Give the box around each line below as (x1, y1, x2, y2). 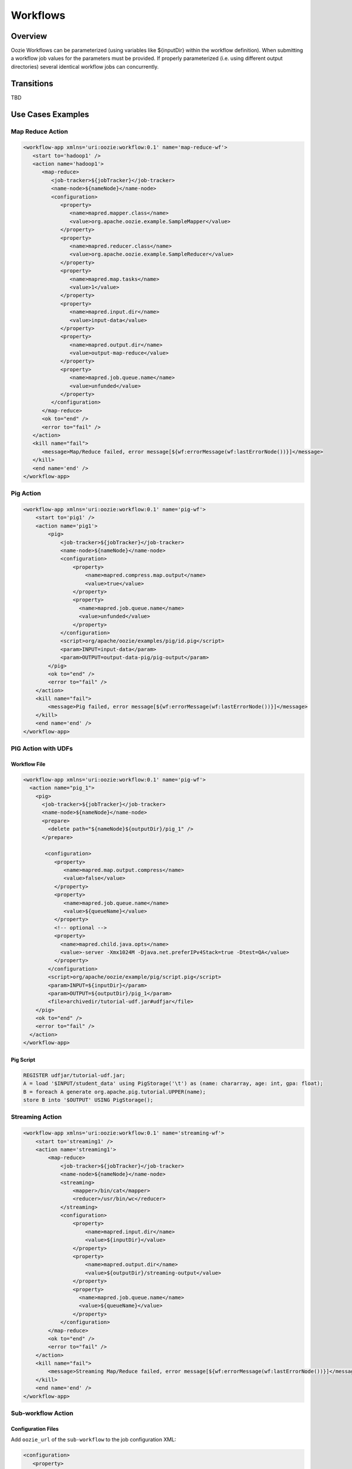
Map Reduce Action (11, 127, 69, 135)
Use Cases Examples (11, 109, 89, 119)
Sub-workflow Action (11, 1409, 73, 1417)
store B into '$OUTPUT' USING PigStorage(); (23, 1096, 154, 1104)
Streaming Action (11, 1113, 62, 1121)
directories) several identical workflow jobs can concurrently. (11, 63, 159, 70)
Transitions (11, 78, 53, 88)
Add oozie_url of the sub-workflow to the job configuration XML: (11, 1436, 177, 1443)
